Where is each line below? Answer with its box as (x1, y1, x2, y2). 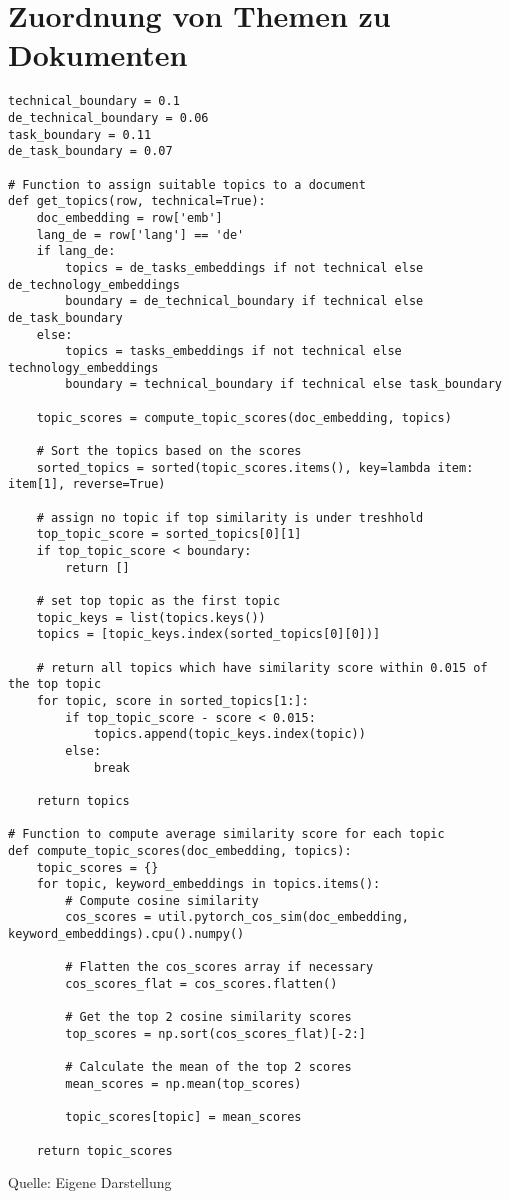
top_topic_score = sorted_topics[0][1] (36, 527, 302, 542)
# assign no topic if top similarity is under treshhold (36, 510, 424, 525)
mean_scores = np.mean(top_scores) (65, 1077, 302, 1092)
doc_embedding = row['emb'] (36, 210, 223, 225)
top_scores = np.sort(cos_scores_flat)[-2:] (65, 1027, 366, 1042)
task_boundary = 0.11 (8, 127, 152, 142)
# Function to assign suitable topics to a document (8, 177, 366, 192)
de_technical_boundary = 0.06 (8, 110, 209, 125)
